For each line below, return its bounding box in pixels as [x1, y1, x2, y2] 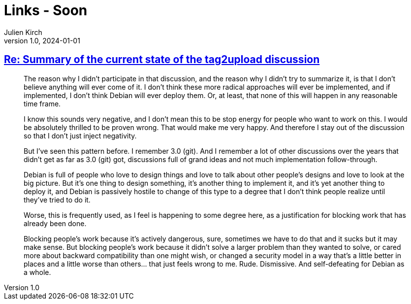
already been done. [24, 219, 87, 228]
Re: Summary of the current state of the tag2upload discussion [4, 53, 320, 66]
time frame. [24, 99, 61, 108]
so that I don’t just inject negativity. [24, 131, 137, 140]
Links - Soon [4, 2, 88, 19]
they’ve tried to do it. [24, 195, 91, 204]
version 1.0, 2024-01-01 [4, 36, 80, 45]
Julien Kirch [4, 28, 42, 36]
